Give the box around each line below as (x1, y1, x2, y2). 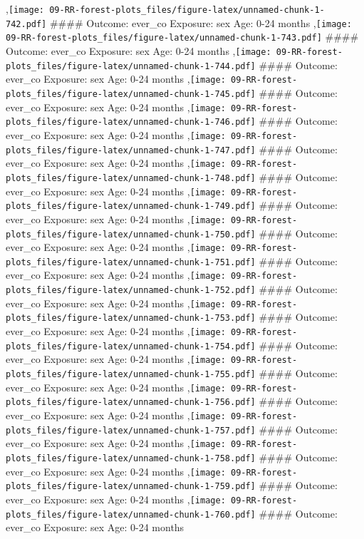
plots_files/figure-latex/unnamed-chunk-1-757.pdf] (6, 425, 256, 436)
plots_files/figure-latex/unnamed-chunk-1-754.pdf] (6, 341, 256, 351)
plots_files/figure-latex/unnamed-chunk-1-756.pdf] (6, 397, 256, 408)
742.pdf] (6, 19, 47, 29)
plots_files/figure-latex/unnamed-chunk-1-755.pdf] (6, 369, 256, 380)
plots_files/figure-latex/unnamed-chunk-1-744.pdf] (6, 61, 256, 71)
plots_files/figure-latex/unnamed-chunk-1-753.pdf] (6, 313, 256, 324)
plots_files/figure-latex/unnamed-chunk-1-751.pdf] (6, 257, 256, 267)
